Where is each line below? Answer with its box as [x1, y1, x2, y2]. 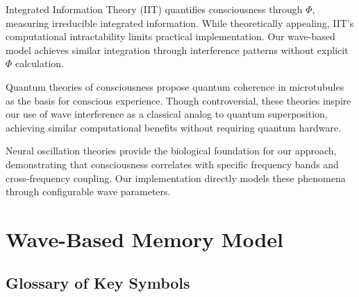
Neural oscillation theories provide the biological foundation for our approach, [6, 143, 337, 158]
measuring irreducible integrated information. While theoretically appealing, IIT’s [6, 15, 354, 30]
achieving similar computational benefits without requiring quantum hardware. [6, 120, 342, 134]
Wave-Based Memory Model [6, 224, 283, 253]
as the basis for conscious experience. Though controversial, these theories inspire [6, 93, 351, 107]
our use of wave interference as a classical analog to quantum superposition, [6, 107, 328, 121]
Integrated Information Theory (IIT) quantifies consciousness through [6, 2, 303, 16]
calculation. [15, 56, 65, 71]
